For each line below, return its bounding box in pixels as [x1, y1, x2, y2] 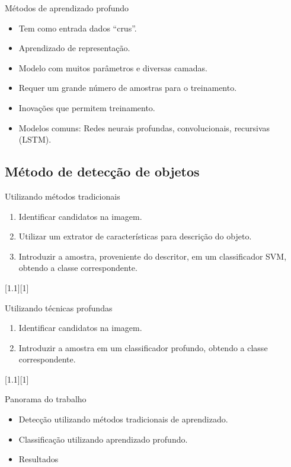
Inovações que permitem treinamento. [18, 101, 155, 113]
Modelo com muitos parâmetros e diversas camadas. [18, 61, 207, 74]
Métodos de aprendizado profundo [5, 2, 129, 14]
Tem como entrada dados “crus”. [18, 21, 137, 34]
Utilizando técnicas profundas [5, 301, 113, 314]
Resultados [18, 453, 59, 465]
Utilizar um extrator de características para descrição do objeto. [18, 230, 252, 242]
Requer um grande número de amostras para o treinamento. [18, 81, 237, 94]
